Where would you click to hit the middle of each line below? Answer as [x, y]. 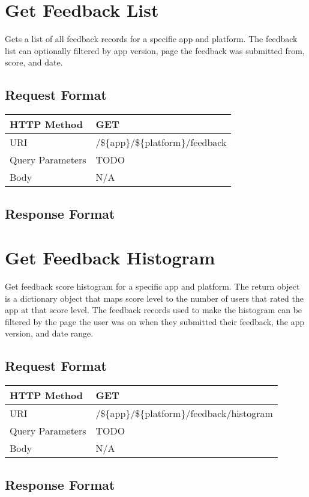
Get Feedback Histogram [110, 258]
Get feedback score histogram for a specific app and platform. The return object [152, 286]
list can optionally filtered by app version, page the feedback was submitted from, [155, 50]
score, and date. [34, 62]
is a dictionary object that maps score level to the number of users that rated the [154, 298]
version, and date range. [49, 333]
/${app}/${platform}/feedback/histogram [184, 413]
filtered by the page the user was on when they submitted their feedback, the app [155, 321]
